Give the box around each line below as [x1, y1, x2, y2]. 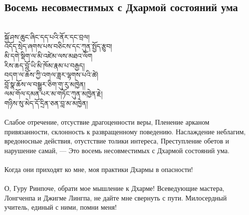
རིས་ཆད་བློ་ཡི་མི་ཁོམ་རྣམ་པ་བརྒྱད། [4, 60, 85, 70]
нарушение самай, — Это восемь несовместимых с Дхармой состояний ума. [4, 145, 230, 155]
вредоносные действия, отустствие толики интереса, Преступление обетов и [4, 136, 229, 146]
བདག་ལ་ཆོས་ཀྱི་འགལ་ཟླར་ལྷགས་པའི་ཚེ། [4, 70, 98, 80]
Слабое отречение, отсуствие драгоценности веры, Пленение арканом [4, 117, 210, 127]
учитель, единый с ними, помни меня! [4, 202, 117, 212]
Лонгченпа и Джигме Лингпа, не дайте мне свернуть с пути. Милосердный [4, 192, 227, 202]
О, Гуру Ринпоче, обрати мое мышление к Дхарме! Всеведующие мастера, [4, 183, 224, 193]
